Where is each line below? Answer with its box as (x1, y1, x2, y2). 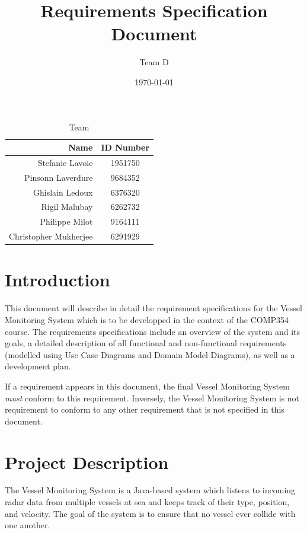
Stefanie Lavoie (37, 156, 93, 168)
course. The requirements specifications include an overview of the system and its (5, 325, 300, 337)
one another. (5, 519, 50, 531)
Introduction (5, 267, 110, 292)
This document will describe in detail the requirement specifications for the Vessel (5, 302, 302, 314)
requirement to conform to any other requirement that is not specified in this (5, 403, 284, 416)
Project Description (5, 449, 169, 474)
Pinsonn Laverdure (24, 171, 93, 183)
